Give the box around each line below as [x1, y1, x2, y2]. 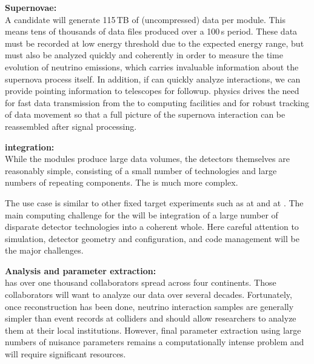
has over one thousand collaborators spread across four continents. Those [5, 276, 276, 289]
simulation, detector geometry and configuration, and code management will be [5, 232, 299, 244]
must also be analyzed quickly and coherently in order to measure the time [5, 49, 283, 61]
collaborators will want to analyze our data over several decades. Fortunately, [5, 288, 292, 301]
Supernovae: [5, 1, 57, 13]
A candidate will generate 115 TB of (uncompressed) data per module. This [5, 13, 286, 25]
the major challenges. [5, 244, 84, 257]
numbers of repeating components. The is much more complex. [5, 176, 238, 189]
